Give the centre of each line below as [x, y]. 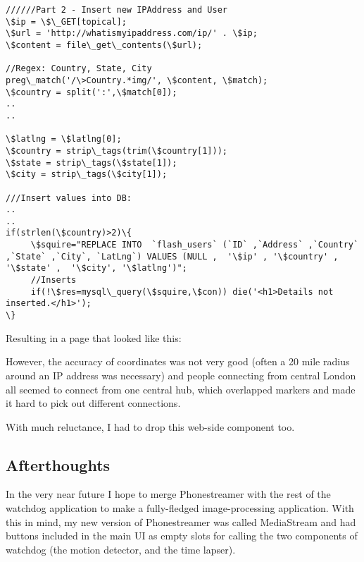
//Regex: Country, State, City [79, 69]
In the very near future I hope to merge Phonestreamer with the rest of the [168, 494]
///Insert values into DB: [69, 198]
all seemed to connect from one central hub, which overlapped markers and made [181, 389]
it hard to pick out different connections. [93, 403]
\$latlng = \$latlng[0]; [64, 139]
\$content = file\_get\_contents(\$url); [104, 45]
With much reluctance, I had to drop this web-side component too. [150, 426]
